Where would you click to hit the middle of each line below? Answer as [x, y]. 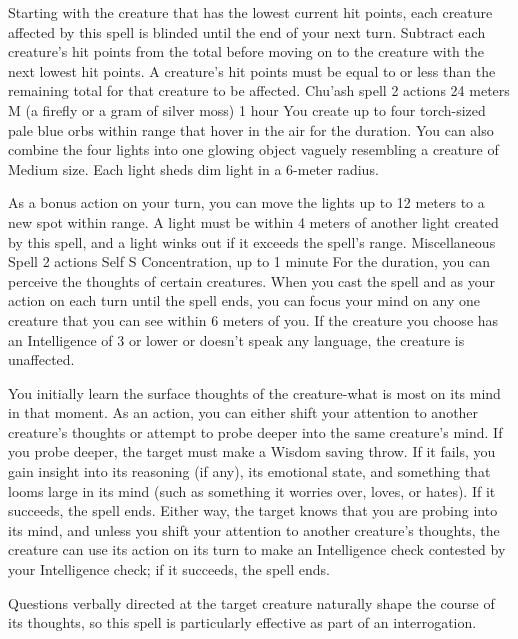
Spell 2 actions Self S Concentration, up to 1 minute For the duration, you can [249, 261]
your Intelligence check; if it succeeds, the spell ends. [169, 569]
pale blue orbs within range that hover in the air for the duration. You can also [251, 129]
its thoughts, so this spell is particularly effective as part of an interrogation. [242, 622]
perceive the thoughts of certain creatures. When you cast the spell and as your [252, 280]
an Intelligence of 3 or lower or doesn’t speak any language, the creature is [236, 339]
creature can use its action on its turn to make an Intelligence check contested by [257, 549]
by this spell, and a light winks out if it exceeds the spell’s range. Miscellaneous [252, 241]
